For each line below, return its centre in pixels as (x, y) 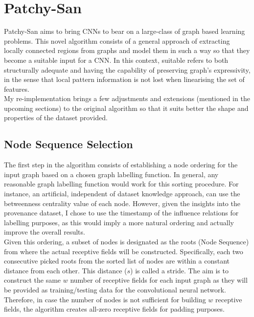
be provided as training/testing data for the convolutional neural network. (115, 289)
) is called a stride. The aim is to (179, 270)
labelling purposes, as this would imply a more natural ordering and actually (119, 222)
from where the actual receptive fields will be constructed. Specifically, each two (124, 251)
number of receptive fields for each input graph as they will (159, 280)
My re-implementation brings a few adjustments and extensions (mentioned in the (127, 98)
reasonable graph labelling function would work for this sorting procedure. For (121, 184)
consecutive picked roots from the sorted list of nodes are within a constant (117, 261)
